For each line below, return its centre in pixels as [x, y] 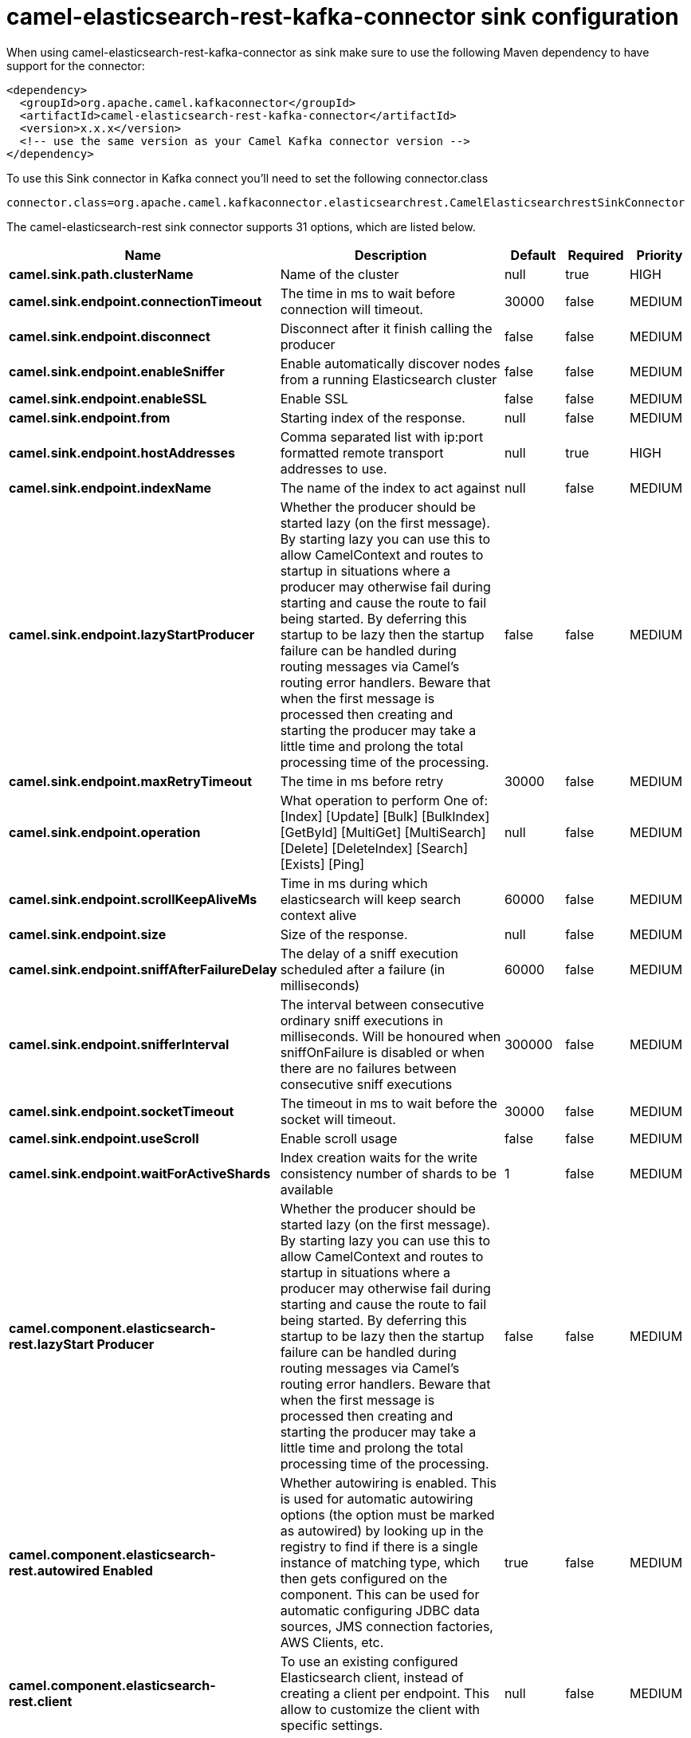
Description [391, 255]
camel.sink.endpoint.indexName [110, 488]
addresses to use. [334, 468]
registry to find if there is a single [379, 1546]
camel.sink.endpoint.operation [105, 832]
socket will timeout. [338, 1119]
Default [533, 255]
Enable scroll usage [339, 1138]
